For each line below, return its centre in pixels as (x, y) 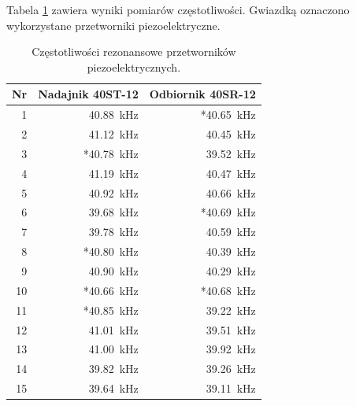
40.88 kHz (113, 114)
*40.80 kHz (111, 251)
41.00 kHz (113, 349)
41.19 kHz (113, 173)
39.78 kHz (113, 232)
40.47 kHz (231, 173)
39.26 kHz (231, 369)
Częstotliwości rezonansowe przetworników (134, 52)
